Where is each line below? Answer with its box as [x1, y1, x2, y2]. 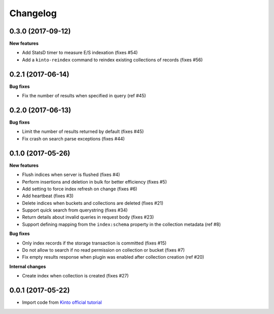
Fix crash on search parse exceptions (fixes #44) [22, 135, 125, 142]
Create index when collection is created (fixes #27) [22, 273, 129, 279]
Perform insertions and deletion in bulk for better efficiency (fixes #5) [22, 179, 167, 185]
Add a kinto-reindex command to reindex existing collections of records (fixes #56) [22, 56, 203, 63]
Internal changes [9, 263, 46, 269]
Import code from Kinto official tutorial [22, 299, 102, 305]
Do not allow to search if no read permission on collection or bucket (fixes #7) [22, 247, 185, 253]
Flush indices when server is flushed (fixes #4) [22, 171, 120, 178]
